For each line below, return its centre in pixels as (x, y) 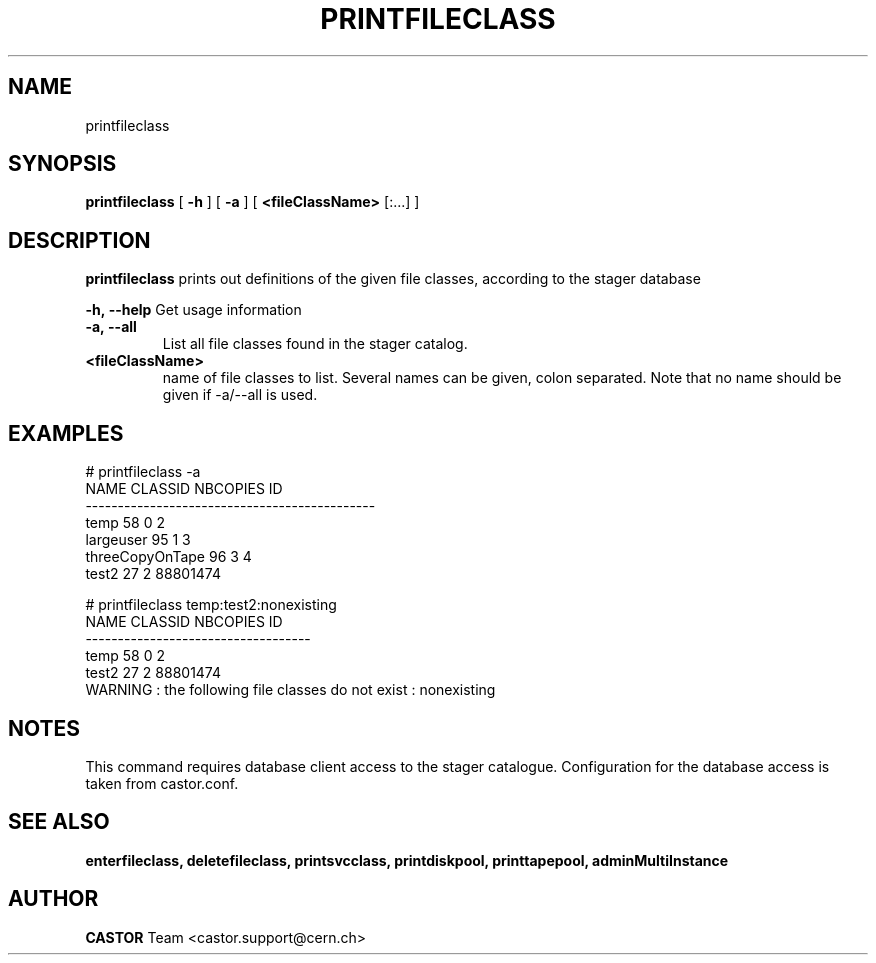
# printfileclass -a (143, 472)
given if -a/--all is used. (240, 395)
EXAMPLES (66, 433)
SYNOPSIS (62, 164)
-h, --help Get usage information (193, 310)
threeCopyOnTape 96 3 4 (168, 557)
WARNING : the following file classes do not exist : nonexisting (290, 690)
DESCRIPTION (79, 240)
